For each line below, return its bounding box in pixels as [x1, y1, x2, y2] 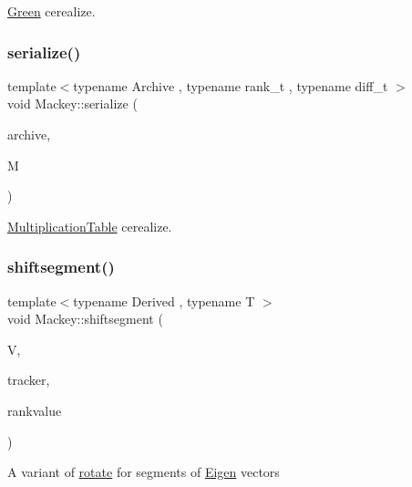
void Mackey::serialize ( [7, 94, 138, 113]
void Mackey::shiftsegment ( [7, 309, 163, 328]
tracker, [7, 370, 50, 389]
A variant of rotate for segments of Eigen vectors [7, 462, 280, 482]
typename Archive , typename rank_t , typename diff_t [73, 76, 388, 95]
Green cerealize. [7, 2, 96, 20]
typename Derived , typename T [73, 291, 255, 310]
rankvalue [7, 400, 62, 420]
